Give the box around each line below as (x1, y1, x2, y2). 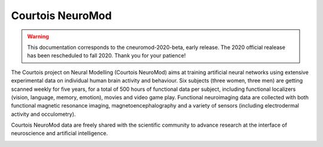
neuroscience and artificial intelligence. (11, 130, 108, 137)
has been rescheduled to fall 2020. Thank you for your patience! (27, 52, 186, 59)
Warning (27, 33, 49, 40)
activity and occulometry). (11, 111, 76, 118)
